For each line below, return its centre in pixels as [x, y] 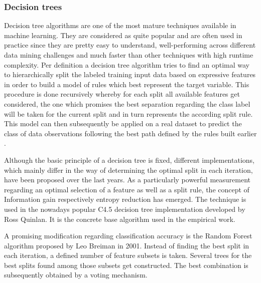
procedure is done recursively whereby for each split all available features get [122, 94]
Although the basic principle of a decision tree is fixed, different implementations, [129, 160]
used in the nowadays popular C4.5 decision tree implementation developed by [125, 209]
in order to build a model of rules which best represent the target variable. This [127, 84]
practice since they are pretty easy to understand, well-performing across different [130, 45]
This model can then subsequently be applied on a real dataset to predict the [123, 123]
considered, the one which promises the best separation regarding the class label [127, 103]
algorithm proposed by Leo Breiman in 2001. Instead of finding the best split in [127, 245]
